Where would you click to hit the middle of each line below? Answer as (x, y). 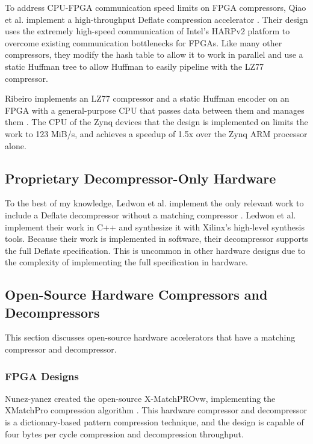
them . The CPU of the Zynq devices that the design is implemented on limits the (156, 122)
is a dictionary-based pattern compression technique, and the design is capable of (154, 422)
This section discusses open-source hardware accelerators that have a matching (150, 337)
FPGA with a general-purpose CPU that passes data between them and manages (155, 110)
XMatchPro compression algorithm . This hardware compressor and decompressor (156, 410)
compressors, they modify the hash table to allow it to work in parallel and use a (154, 54)
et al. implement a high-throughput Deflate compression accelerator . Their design (156, 19)
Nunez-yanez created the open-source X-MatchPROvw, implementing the (140, 398)
